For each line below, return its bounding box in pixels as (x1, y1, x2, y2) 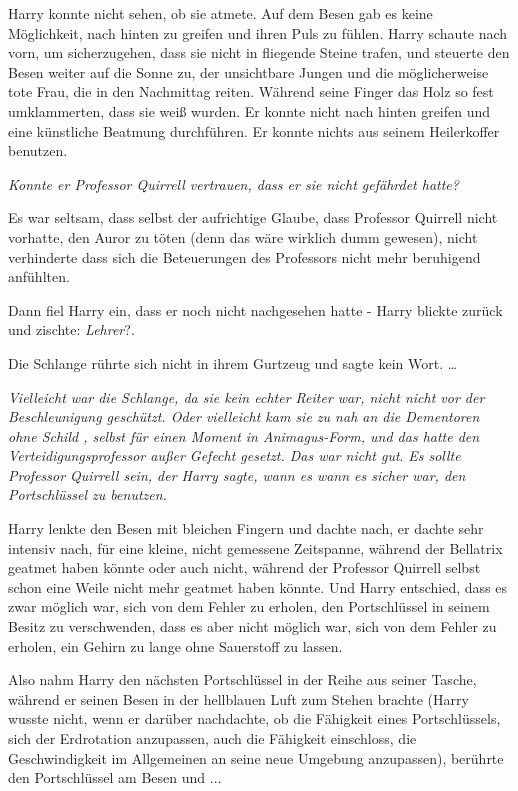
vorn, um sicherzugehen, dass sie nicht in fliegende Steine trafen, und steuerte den (8, 42, 510, 63)
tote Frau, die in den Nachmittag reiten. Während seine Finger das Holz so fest (8, 81, 494, 102)
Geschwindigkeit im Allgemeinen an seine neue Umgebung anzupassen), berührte (8, 747, 504, 768)
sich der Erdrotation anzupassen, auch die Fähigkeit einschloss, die (8, 728, 417, 748)
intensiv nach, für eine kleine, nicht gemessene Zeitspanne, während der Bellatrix (8, 537, 503, 558)
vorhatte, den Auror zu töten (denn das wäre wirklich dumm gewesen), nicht (8, 226, 478, 247)
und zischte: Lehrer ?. (8, 319, 135, 340)
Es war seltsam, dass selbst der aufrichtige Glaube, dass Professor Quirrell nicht (8, 207, 498, 228)
